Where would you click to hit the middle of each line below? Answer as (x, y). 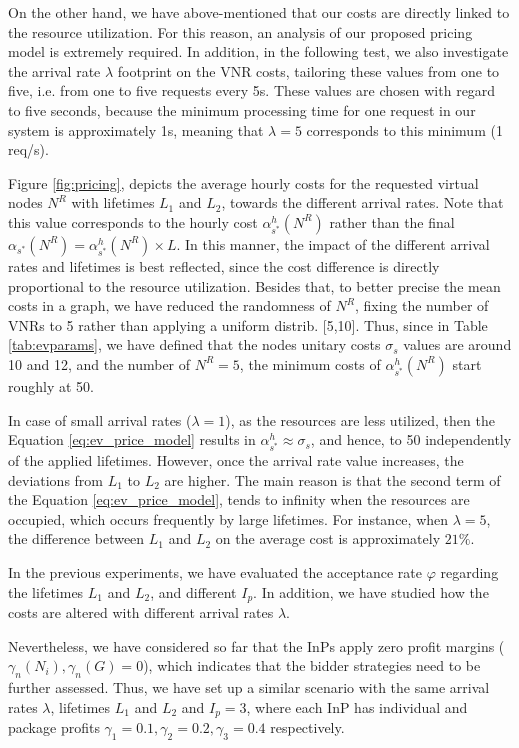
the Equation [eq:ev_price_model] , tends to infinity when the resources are (239, 499)
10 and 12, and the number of (99, 363)
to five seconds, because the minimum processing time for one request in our (242, 109)
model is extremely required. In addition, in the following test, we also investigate (258, 51)
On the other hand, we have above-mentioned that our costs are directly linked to (259, 12)
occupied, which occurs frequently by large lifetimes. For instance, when (228, 518)
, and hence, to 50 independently (411, 439)
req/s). (28, 149)
